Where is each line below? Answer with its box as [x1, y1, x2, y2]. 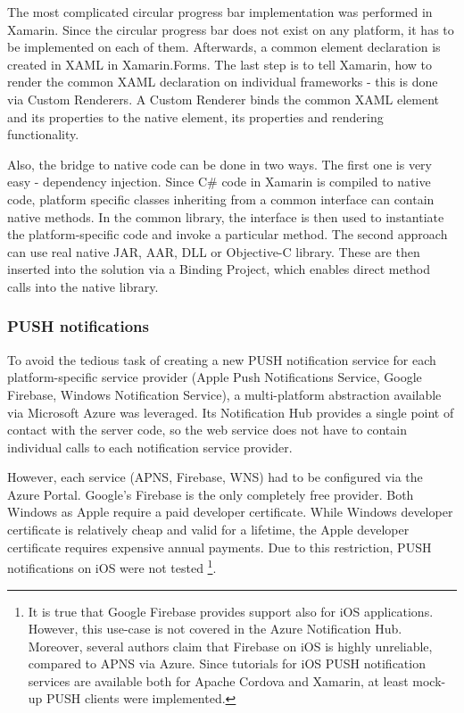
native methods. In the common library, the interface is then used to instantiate [7, 207, 444, 226]
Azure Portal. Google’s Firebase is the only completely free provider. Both [7, 485, 414, 503]
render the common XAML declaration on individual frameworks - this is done [7, 72, 438, 91]
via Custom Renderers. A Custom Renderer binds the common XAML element [7, 89, 439, 108]
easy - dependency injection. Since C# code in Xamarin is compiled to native [7, 172, 431, 191]
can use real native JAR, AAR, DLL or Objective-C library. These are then [7, 242, 420, 261]
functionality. [7, 125, 79, 144]
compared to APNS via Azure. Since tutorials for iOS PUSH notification [28, 654, 426, 673]
